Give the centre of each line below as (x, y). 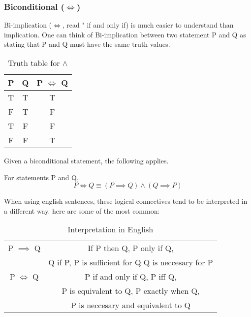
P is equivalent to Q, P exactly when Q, (131, 291)
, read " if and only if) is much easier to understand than (148, 25)
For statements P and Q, (41, 177)
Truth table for (34, 63)
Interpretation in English (110, 229)
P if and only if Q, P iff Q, (131, 277)
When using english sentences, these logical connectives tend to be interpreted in (126, 201)
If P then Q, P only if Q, (131, 248)
